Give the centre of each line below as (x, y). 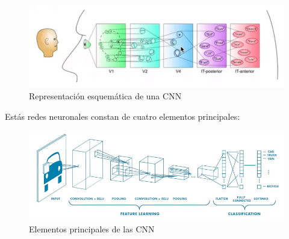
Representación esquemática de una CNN (105, 96)
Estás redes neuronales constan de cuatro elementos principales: (123, 116)
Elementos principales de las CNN (92, 229)
